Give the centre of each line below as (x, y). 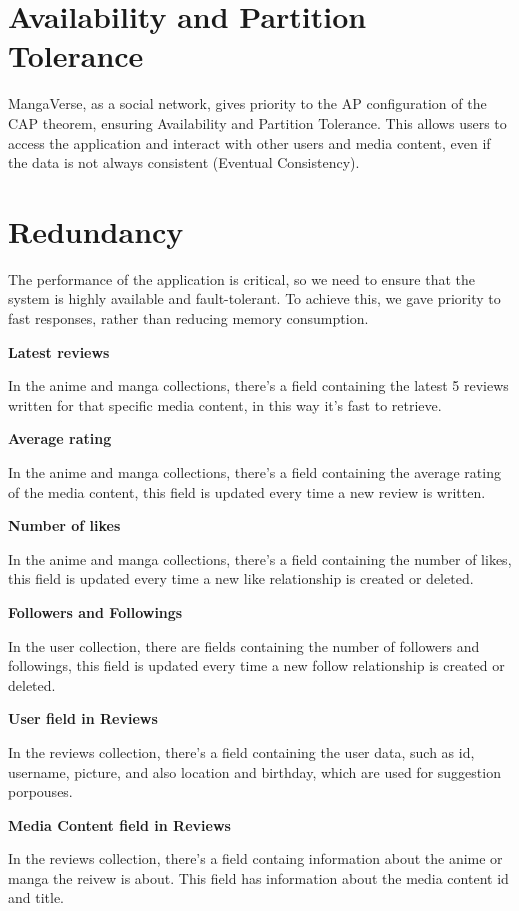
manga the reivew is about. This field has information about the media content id (258, 877)
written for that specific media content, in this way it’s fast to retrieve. (225, 404)
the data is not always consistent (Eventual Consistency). (184, 162)
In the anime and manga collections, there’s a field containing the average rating (254, 471)
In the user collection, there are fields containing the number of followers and (244, 645)
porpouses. (40, 791)
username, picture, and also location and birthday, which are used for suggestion (254, 771)
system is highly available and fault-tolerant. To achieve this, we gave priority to (254, 298)
